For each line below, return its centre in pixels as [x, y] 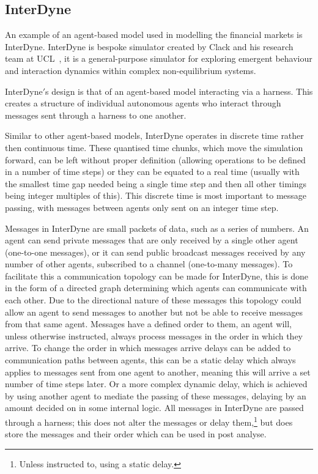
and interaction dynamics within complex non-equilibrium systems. [131, 70]
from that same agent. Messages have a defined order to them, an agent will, [148, 324]
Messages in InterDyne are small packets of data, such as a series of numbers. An [157, 228]
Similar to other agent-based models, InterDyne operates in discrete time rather [154, 135]
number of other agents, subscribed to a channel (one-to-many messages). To [149, 264]
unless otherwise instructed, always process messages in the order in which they [154, 335]
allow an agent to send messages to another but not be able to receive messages [154, 312]
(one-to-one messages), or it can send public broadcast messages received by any [155, 252]
